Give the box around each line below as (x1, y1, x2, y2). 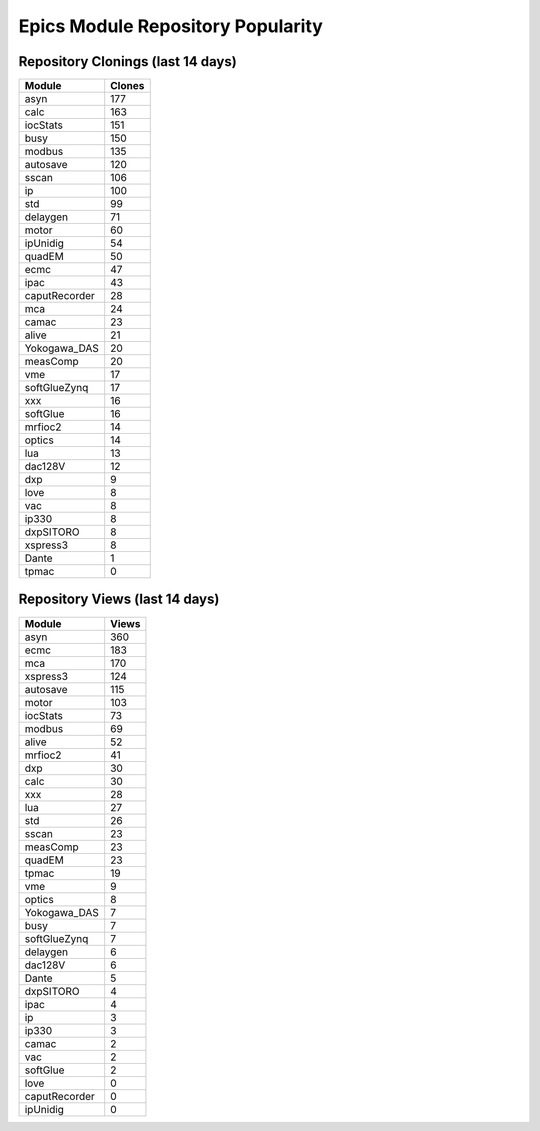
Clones (110, 79, 145, 93)
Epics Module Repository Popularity (18, 15, 324, 37)
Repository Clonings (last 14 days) (18, 53, 237, 70)
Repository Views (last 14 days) (18, 591, 220, 608)
